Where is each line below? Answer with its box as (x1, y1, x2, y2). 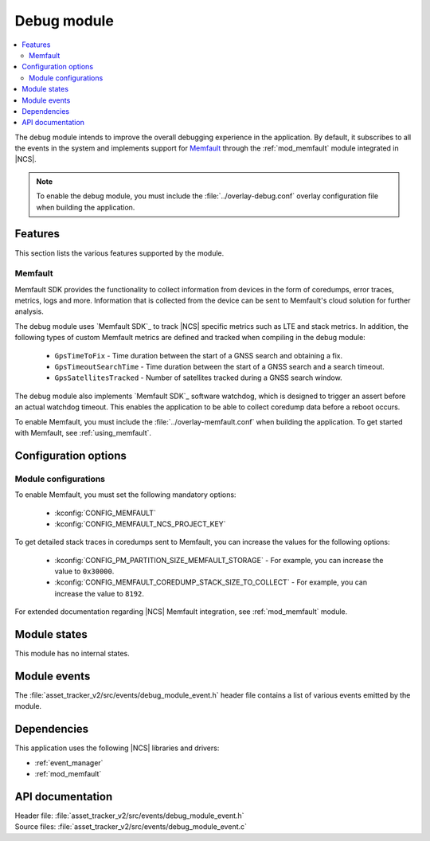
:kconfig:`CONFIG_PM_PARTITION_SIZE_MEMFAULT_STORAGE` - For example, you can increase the (54, 555, 384, 565)
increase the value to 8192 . (54, 589, 145, 598)
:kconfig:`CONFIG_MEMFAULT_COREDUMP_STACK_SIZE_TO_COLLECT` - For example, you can (54, 577, 368, 587)
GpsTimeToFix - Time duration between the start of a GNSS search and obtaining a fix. (54, 350, 342, 360)
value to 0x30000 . (54, 566, 115, 577)
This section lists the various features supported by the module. (14, 248, 225, 258)
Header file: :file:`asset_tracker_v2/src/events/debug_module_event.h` (14, 811, 244, 820)
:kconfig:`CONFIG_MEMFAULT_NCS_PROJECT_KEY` (54, 518, 226, 529)
